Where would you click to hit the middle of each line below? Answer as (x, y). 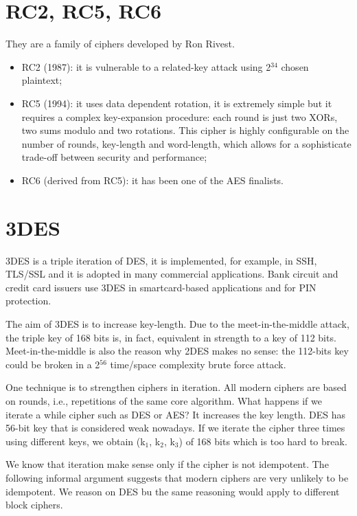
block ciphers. (34, 505)
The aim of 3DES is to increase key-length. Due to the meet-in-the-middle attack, (177, 323)
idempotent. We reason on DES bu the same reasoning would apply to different (173, 491)
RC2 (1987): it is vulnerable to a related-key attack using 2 (146, 66)
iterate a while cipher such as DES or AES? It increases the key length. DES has (175, 414)
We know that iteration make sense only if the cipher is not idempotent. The (167, 464)
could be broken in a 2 (53, 364)
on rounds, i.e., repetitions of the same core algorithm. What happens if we (164, 400)
